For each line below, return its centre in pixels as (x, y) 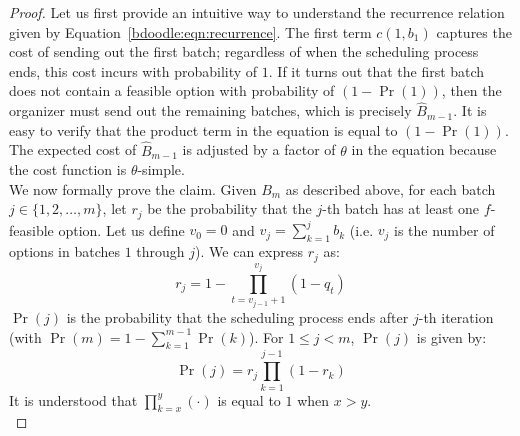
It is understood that (73, 399)
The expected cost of (73, 149)
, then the (471, 90)
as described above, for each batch (390, 188)
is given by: (451, 336)
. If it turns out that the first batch (376, 70)
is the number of (444, 229)
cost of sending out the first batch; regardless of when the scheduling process (244, 51)
